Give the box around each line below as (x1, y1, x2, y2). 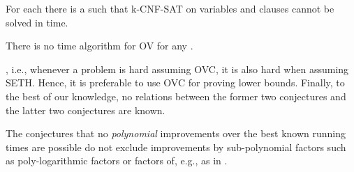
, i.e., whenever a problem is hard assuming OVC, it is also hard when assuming (6, 61, 349, 76)
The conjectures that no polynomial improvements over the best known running (6, 126, 346, 141)
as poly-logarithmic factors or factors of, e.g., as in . (6, 153, 228, 168)
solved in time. (6, 15, 68, 29)
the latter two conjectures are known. (6, 102, 165, 117)
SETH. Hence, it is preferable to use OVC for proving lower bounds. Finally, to (6, 75, 345, 90)
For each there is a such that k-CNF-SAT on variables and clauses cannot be (6, 1, 334, 15)
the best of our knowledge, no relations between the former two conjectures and (6, 88, 346, 103)
